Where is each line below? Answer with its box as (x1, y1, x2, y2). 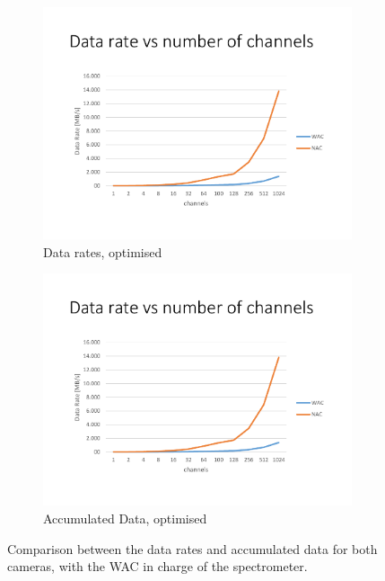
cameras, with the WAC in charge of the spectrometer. (7, 557, 308, 576)
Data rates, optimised (43, 242, 162, 261)
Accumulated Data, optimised (43, 508, 207, 527)
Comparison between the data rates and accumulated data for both (7, 539, 378, 558)
